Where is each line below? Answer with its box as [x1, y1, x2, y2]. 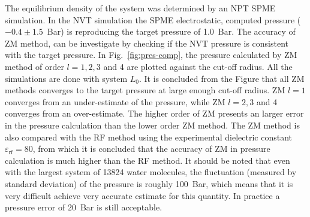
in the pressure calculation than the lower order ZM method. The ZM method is [5, 118, 300, 131]
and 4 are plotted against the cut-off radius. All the [103, 60, 293, 72]
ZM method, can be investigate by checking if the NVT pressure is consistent [5, 36, 288, 49]
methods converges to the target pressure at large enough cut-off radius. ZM [5, 84, 285, 96]
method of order [5, 60, 64, 72]
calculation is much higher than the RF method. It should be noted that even [5, 154, 290, 166]
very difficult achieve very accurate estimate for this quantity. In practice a [5, 189, 280, 201]
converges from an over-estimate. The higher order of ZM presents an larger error [5, 107, 304, 120]
